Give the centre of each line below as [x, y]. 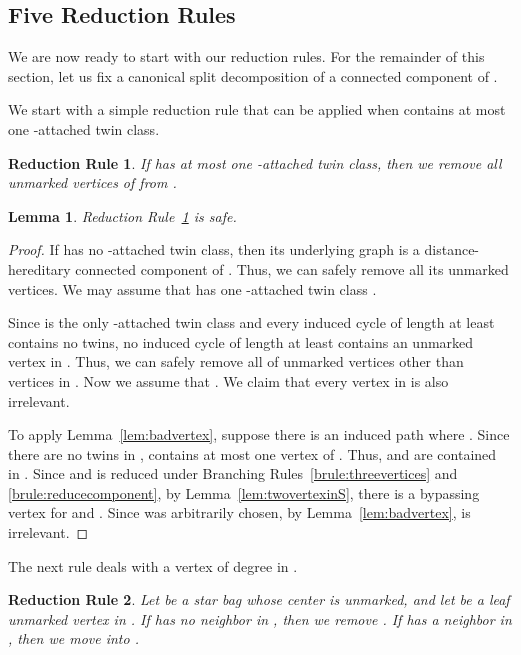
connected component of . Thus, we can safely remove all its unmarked [292, 268]
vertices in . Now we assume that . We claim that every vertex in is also [228, 380]
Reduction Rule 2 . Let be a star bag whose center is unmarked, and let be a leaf [259, 599]
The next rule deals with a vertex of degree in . [153, 565]
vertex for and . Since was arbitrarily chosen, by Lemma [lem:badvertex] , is [239, 512]
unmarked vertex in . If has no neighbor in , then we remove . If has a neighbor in [260, 618]
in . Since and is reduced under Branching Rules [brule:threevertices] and [233, 473]
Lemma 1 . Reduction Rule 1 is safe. [122, 215]
